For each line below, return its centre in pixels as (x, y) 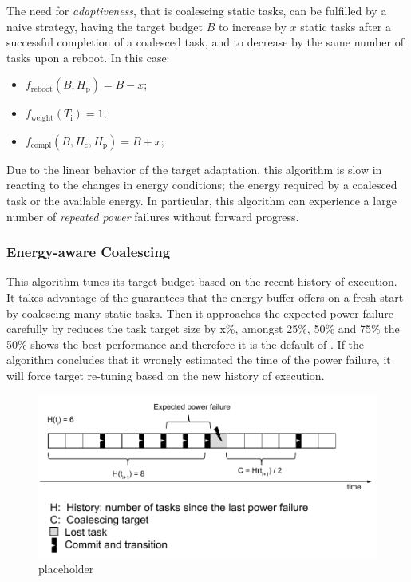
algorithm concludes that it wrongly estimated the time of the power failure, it (199, 360)
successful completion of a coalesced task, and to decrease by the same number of (205, 42)
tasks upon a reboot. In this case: (88, 57)
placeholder (66, 569)
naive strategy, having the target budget (105, 26)
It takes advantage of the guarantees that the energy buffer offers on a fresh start (205, 297)
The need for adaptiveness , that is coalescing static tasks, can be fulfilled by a (197, 10)
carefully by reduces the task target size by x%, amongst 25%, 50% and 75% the (203, 329)
